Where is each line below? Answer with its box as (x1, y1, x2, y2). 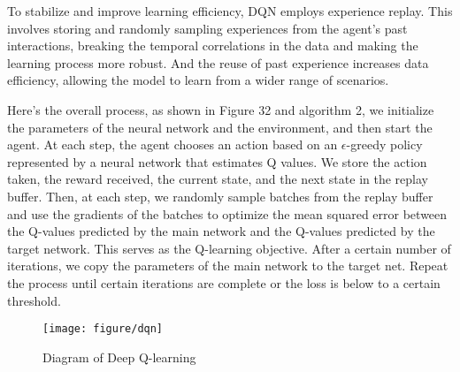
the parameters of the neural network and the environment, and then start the (7, 118, 433, 136)
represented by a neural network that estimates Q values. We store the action (7, 152, 427, 171)
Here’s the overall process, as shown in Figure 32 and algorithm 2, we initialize (7, 100, 434, 118)
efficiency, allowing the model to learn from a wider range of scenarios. (7, 71, 389, 89)
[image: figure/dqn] (42, 323, 164, 336)
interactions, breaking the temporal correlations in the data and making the (7, 36, 418, 55)
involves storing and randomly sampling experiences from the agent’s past (7, 19, 408, 37)
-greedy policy (346, 135, 423, 154)
